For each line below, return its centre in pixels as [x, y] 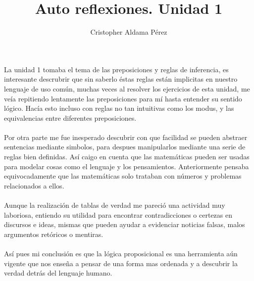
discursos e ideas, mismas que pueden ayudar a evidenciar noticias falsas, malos [125, 224]
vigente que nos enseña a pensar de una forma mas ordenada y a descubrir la [121, 263]
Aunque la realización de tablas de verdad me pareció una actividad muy [115, 205]
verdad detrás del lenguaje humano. [58, 273]
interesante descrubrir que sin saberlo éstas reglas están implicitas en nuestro [121, 79]
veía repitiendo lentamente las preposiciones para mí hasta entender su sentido [123, 98]
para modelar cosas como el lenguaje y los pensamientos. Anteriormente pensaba [127, 166]
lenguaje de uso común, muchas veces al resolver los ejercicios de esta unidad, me [127, 88]
